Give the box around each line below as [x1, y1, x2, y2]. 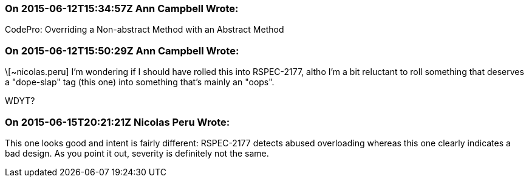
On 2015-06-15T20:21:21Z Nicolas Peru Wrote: [5, 115, 230, 128]
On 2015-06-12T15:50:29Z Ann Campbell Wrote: [5, 44, 239, 57]
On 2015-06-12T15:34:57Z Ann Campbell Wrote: [5, 2, 239, 15]
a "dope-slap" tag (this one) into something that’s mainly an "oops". [5, 77, 275, 88]
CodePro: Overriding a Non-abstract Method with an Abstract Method [5, 24, 284, 35]
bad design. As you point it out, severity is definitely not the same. [5, 148, 269, 158]
